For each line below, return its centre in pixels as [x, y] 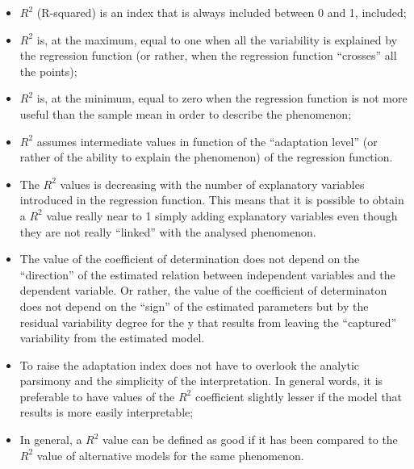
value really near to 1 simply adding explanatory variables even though [222, 215]
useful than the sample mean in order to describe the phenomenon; [186, 113]
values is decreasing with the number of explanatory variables [212, 184]
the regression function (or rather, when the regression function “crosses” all [208, 55]
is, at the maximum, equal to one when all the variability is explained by [217, 39]
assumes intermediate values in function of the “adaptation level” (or [207, 141]
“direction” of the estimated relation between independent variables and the [207, 274]
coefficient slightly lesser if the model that [299, 396]
